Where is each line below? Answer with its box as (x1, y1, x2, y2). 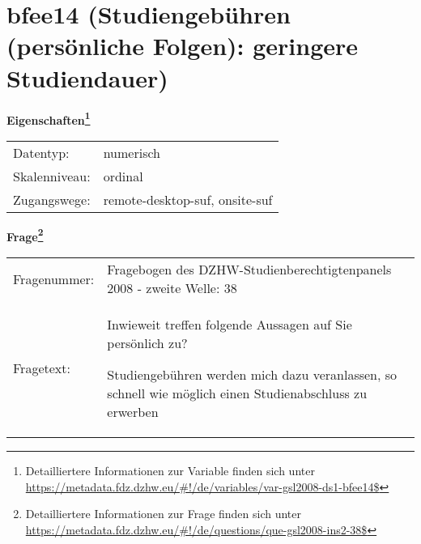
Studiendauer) (6, 61, 168, 94)
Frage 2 (6, 225, 44, 244)
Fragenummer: (13, 269, 95, 288)
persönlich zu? (107, 334, 188, 352)
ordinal (103, 166, 143, 185)
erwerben (107, 402, 159, 421)
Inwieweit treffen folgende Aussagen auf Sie (107, 315, 352, 334)
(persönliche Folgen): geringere (6, 29, 359, 62)
